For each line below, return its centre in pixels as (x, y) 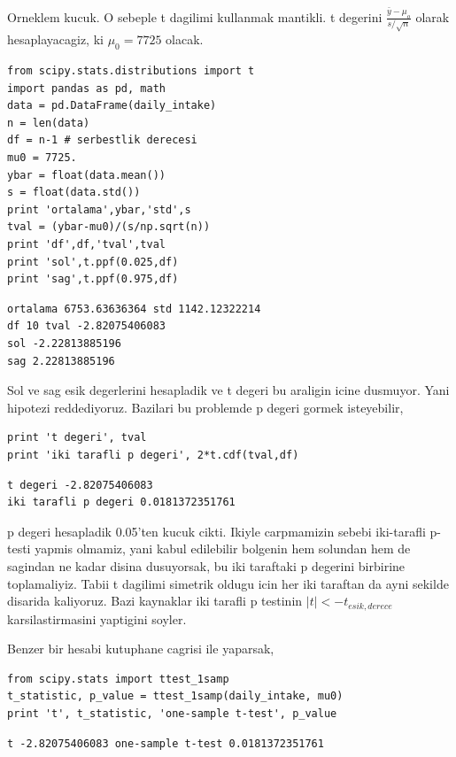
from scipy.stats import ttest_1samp (118, 679)
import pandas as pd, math (86, 88)
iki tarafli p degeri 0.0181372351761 (121, 502)
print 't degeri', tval (77, 438)
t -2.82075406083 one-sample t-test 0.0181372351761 (166, 743)
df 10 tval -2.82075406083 (86, 326)
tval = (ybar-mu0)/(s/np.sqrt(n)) (109, 227)
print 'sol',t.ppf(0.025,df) (93, 262)
